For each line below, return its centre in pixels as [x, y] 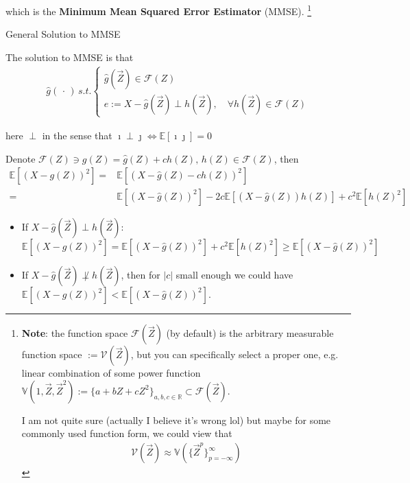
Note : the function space [75, 333]
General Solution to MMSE [63, 34]
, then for [141, 275]
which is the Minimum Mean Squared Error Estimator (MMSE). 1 [159, 10]
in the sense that [77, 136]
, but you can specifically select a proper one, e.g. [234, 354]
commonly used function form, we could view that [127, 433]
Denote [21, 158]
